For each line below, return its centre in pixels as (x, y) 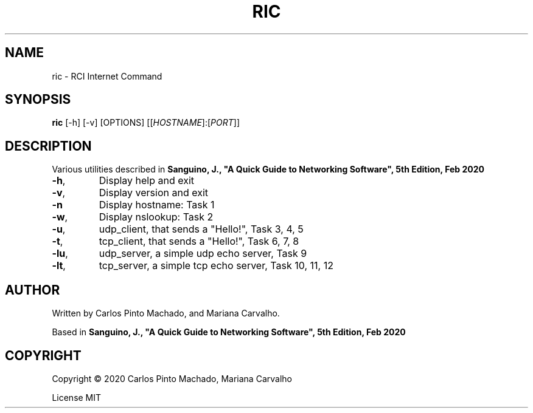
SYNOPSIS (38, 100)
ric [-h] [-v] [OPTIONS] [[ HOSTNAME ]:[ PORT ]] (146, 123)
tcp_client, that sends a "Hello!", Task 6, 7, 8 (199, 241)
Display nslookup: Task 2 (156, 217)
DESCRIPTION (48, 146)
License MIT (77, 397)
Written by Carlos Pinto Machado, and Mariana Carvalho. (166, 313)
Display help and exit (147, 181)
